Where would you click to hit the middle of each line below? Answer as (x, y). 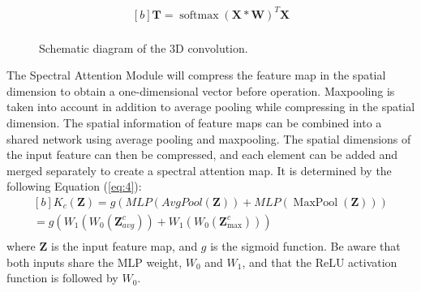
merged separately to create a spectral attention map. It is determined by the (199, 170)
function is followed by (62, 278)
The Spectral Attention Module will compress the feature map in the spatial (196, 75)
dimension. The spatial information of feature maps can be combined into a (194, 122)
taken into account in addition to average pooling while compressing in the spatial (211, 107)
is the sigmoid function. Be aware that (305, 246)
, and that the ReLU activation (320, 262)
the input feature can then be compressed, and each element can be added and (202, 155)
